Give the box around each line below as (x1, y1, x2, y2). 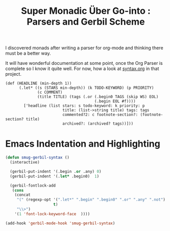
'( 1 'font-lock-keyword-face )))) (14, 211, 90, 217)
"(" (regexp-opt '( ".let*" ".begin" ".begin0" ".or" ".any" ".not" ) (16, 197, 166, 202)
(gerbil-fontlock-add (10, 183, 56, 188)
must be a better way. (5, 50, 51, 56)
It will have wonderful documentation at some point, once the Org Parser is (5, 60, 163, 66)
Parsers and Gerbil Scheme (27, 16, 145, 28)
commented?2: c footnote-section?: (62, 112, 138, 118)
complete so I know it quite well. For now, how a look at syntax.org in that (5, 65, 159, 72)
